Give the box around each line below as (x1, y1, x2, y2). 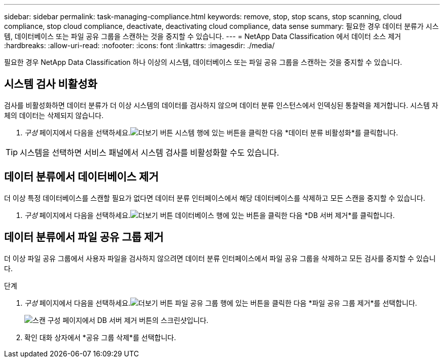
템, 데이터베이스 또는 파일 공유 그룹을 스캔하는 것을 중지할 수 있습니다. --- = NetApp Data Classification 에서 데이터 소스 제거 (4, 32, 401, 41)
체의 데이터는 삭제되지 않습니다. (4, 111, 104, 120)
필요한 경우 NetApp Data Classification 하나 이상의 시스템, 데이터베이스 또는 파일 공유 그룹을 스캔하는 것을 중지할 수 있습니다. (4, 58, 402, 66)
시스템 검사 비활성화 (4, 78, 97, 91)
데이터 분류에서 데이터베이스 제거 (4, 170, 159, 184)
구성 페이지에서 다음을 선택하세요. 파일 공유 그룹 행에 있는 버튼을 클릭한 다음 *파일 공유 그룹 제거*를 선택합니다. (24, 298, 417, 307)
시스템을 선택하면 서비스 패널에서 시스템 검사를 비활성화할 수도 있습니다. (20, 147, 279, 158)
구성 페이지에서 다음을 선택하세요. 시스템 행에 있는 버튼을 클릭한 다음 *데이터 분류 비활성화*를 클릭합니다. (24, 128, 398, 137)
